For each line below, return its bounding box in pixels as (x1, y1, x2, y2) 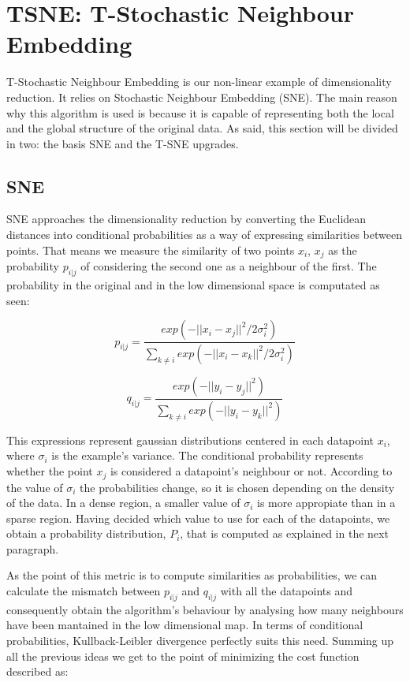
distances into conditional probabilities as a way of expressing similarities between (6, 226, 402, 243)
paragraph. (6, 540, 59, 557)
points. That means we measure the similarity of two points (6, 241, 295, 258)
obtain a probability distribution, (6, 525, 166, 542)
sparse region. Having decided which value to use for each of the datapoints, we (6, 509, 390, 526)
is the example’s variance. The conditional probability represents (51, 447, 363, 464)
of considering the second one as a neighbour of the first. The (80, 258, 377, 274)
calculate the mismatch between (6, 583, 161, 599)
